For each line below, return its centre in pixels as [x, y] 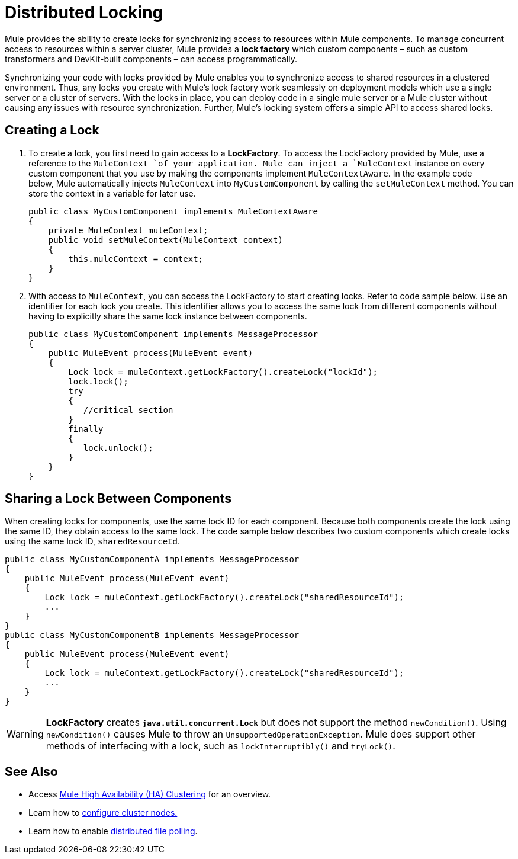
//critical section [128, 410]
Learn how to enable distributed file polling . [113, 831]
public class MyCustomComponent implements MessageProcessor [173, 334]
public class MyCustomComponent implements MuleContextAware [173, 211]
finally [86, 429]
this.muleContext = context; [136, 259]
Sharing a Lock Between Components [118, 499]
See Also [31, 771]
